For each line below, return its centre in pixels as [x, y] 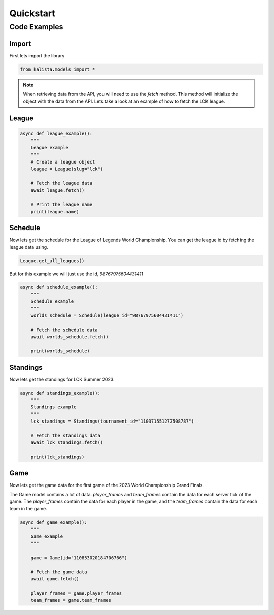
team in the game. [28, 508]
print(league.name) [55, 212]
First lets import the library [37, 55]
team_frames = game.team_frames [71, 600]
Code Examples [36, 27]
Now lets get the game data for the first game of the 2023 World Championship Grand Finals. [107, 485]
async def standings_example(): [60, 393]
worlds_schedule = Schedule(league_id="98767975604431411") [107, 316]
